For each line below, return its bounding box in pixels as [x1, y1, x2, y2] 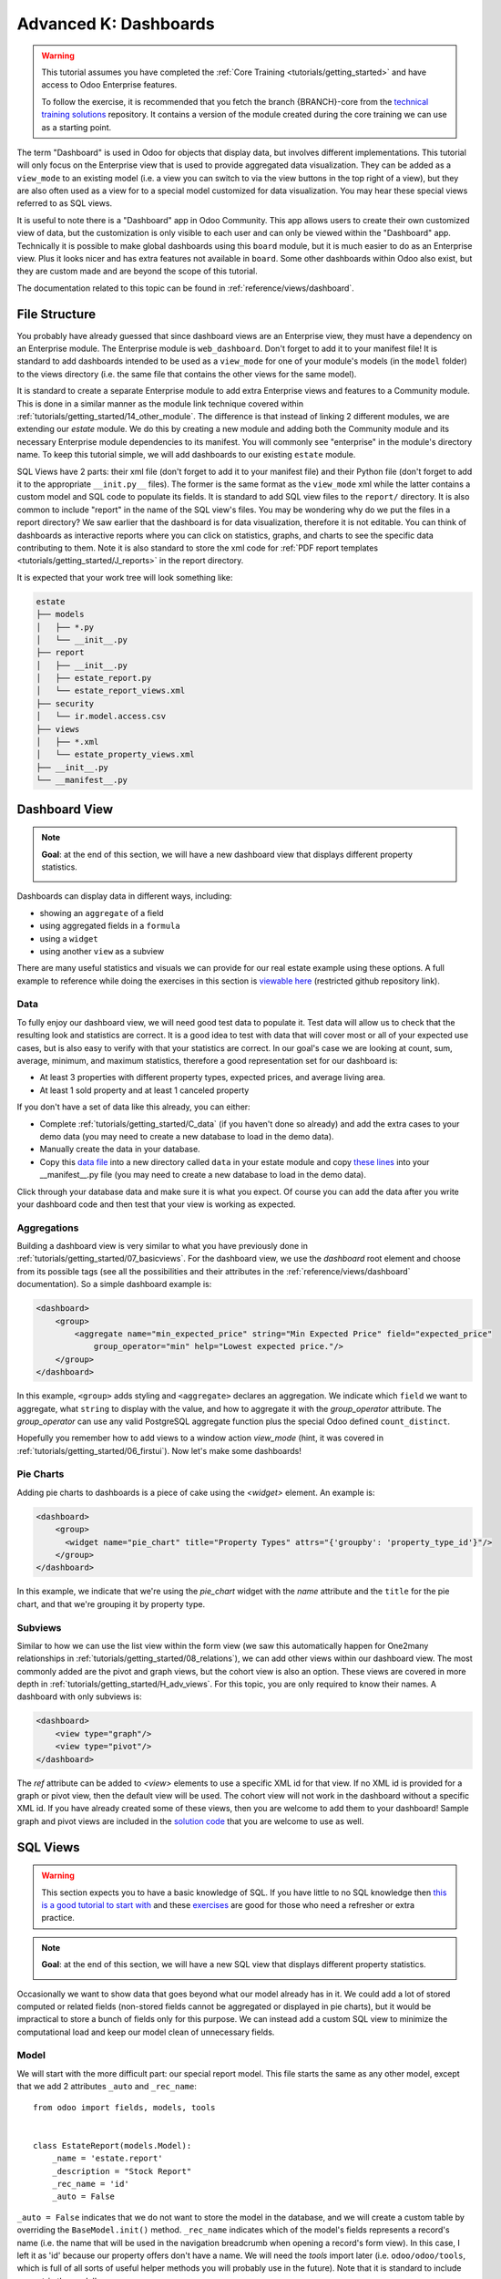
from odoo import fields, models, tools [33, 2102, 216, 2112]
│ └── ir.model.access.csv [36, 711, 167, 722]
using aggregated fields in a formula [39, 921, 181, 932]
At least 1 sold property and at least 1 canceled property [39, 1085, 250, 1096]
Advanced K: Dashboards [16, 14, 215, 34]
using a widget [39, 933, 99, 944]
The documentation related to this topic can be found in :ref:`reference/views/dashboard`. [16, 283, 354, 294]
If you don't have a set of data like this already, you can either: [16, 1101, 250, 1112]
